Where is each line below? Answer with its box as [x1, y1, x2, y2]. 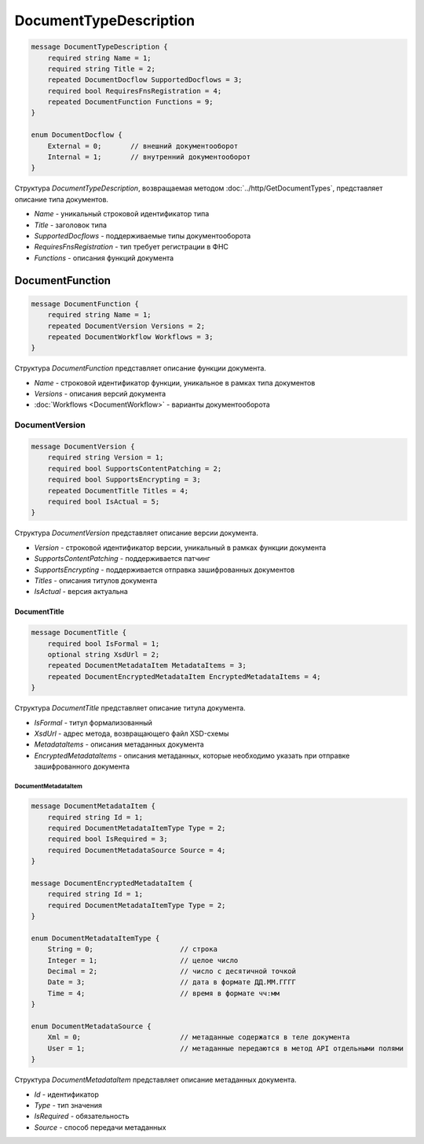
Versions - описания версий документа [34, 389, 166, 399]
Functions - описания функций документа [34, 253, 174, 263]
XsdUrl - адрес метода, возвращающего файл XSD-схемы [34, 729, 229, 739]
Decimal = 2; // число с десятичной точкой [47, 967, 297, 976]
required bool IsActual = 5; [47, 496, 160, 506]
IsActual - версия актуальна [34, 587, 129, 596]
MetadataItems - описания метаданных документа [34, 740, 204, 749]
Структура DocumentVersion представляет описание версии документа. [14, 528, 258, 538]
